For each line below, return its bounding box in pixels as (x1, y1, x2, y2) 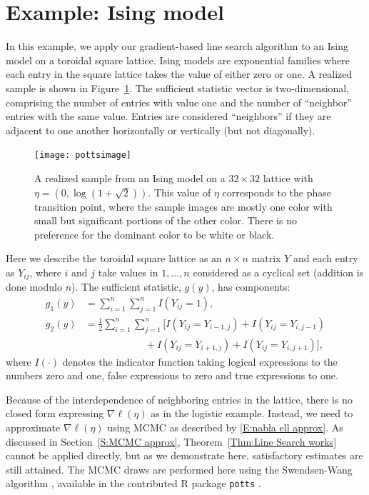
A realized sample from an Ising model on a (34, 170, 226, 185)
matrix (251, 251, 281, 266)
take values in (98, 264, 158, 279)
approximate (6, 420, 61, 435)
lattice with (263, 170, 313, 185)
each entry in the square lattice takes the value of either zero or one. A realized (6, 66, 353, 81)
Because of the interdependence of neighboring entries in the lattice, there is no (6, 391, 353, 406)
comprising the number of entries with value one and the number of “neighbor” (6, 94, 352, 109)
